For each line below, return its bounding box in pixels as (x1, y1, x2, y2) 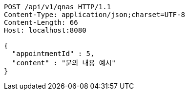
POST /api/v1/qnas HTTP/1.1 (4, 3, 111, 11)
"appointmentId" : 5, (12, 50, 95, 57)
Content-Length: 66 (4, 19, 78, 26)
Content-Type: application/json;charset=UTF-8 (4, 11, 185, 19)
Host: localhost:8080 (4, 26, 86, 34)
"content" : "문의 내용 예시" (12, 59, 116, 67)
